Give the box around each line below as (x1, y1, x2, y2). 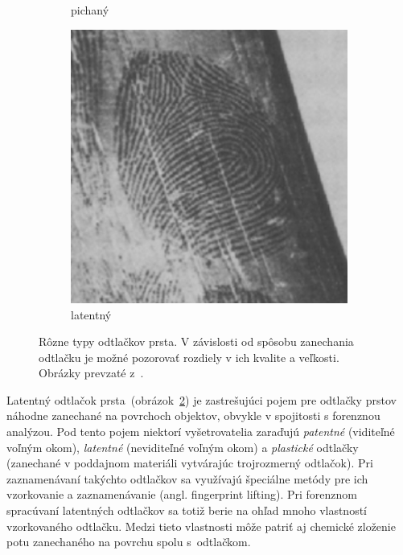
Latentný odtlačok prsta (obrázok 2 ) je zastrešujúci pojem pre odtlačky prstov (6, 391, 397, 408)
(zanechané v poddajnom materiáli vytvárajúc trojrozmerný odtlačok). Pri (6, 454, 373, 471)
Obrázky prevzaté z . (39, 364, 144, 381)
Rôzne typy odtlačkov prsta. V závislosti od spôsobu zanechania (39, 333, 354, 350)
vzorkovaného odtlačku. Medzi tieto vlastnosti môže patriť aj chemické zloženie (6, 517, 396, 534)
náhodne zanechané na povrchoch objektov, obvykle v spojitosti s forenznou (6, 407, 380, 424)
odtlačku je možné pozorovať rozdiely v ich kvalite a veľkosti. (39, 348, 339, 365)
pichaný (71, 2, 109, 18)
